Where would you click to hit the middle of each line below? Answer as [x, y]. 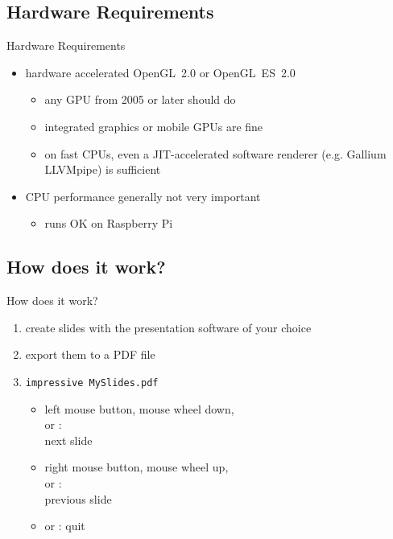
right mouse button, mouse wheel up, [137, 467]
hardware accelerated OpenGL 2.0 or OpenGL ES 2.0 [160, 72]
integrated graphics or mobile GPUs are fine [154, 126]
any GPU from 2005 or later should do [140, 99]
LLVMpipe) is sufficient [103, 169]
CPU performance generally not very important [143, 196]
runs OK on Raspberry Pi [109, 223]
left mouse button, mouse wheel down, [139, 408]
